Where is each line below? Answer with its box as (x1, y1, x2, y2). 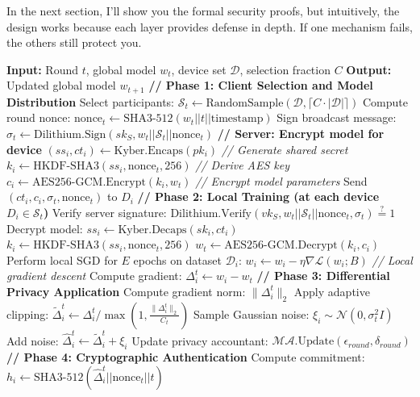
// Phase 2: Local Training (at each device (137, 188, 380, 205)
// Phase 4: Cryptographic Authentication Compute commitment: (6, 349, 365, 366)
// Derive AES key (195, 157, 290, 173)
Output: (346, 61, 392, 77)
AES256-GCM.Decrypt (224, 240, 338, 252)
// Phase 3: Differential (256, 267, 390, 284)
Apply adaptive (293, 282, 370, 299)
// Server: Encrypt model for (217, 125, 385, 142)
